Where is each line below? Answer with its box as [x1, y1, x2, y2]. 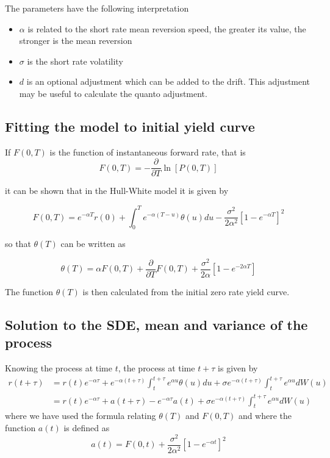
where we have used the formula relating [5, 409, 156, 422]
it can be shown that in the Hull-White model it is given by [5, 184, 229, 197]
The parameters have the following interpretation [5, 2, 189, 14]
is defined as [63, 421, 110, 434]
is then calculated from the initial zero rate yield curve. [82, 285, 290, 298]
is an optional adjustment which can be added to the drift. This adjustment [26, 75, 310, 88]
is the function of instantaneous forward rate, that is [49, 145, 246, 158]
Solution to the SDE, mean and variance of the [5, 315, 308, 334]
